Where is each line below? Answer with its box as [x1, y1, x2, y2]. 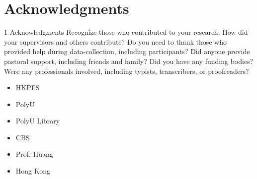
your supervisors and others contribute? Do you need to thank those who [4, 36, 227, 47]
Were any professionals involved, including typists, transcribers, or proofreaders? [4, 65, 249, 76]
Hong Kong [15, 166, 51, 176]
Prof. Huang [15, 149, 53, 159]
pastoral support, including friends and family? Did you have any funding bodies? [4, 56, 254, 66]
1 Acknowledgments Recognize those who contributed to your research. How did [4, 27, 248, 37]
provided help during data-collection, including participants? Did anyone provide [4, 46, 250, 57]
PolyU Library [15, 116, 60, 126]
